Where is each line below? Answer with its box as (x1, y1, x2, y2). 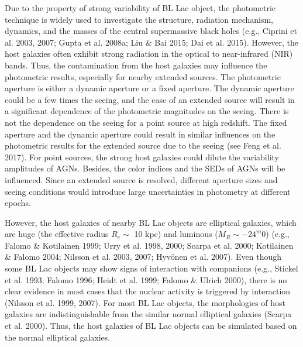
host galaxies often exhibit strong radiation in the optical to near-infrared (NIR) (5, 47, 293, 60)
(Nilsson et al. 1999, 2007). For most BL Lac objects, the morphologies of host (5, 296, 286, 308)
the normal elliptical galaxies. (5, 331, 111, 343)
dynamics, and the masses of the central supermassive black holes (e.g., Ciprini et (5, 25, 298, 37)
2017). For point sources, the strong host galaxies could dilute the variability (5, 150, 279, 163)
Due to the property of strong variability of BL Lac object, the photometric (5, 2, 276, 13)
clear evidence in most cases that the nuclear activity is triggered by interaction (5, 285, 291, 297)
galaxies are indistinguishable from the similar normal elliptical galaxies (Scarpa (5, 308, 292, 320)
